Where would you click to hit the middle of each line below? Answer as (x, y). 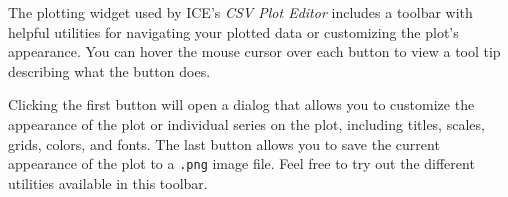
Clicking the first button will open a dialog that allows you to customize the (241, 104)
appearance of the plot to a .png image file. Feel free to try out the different (241, 163)
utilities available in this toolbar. (108, 182)
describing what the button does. (109, 70)
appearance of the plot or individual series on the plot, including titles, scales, (246, 123)
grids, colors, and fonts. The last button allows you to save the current (224, 143)
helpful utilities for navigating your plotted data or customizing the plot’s (233, 31)
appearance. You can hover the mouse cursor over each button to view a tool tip (254, 51)
